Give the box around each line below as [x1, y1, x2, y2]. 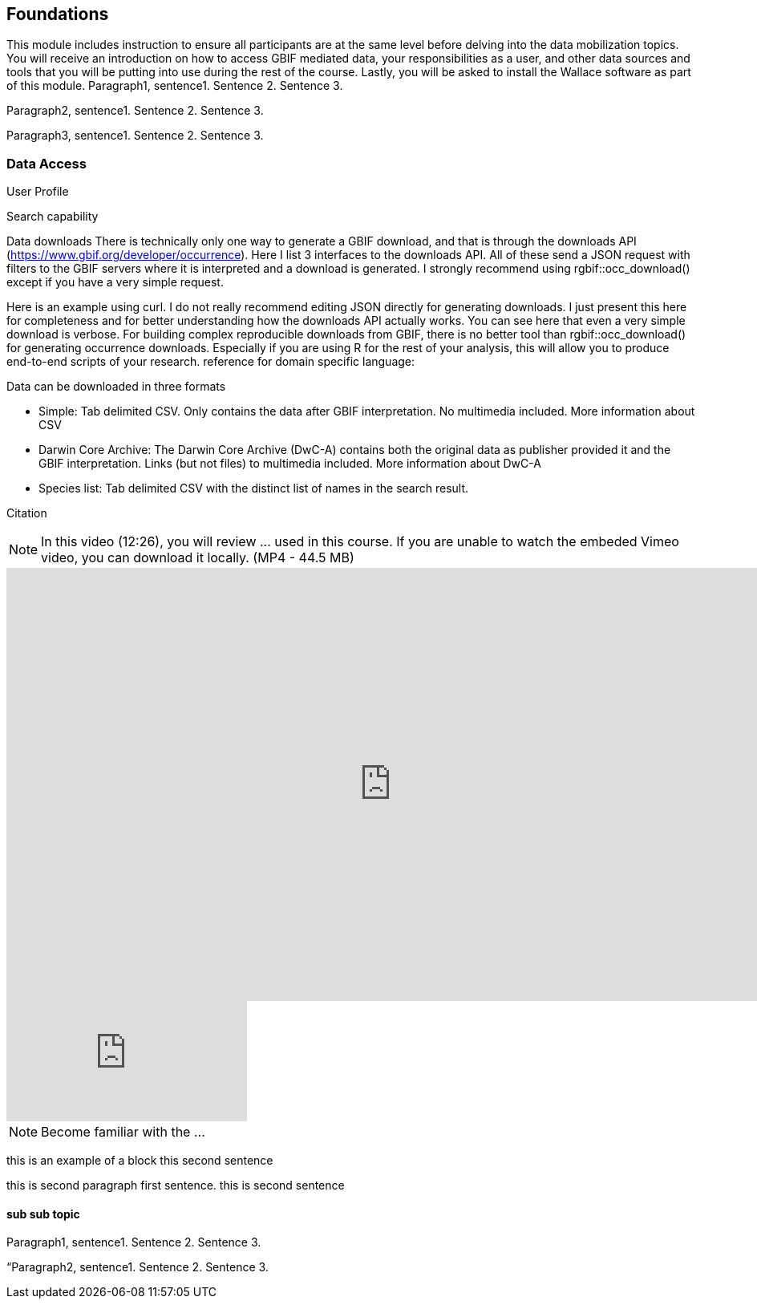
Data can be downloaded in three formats [6, 379, 226, 394]
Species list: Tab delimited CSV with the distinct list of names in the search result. [38, 481, 469, 496]
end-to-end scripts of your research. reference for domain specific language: [6, 355, 415, 369]
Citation [6, 506, 47, 521]
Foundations [6, 4, 109, 24]
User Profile [6, 184, 69, 199]
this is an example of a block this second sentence [6, 1153, 273, 1168]
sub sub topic [6, 1206, 80, 1221]
